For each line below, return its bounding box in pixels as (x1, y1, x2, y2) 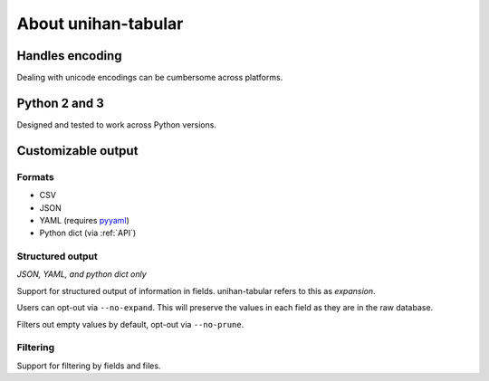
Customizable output (16, 143, 139, 158)
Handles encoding (16, 48, 122, 63)
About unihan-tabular (16, 14, 184, 33)
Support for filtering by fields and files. (16, 360, 161, 371)
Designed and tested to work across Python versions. (16, 119, 217, 130)
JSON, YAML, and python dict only (16, 269, 147, 280)
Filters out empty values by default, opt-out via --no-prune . (16, 319, 244, 329)
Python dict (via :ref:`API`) (39, 227, 137, 239)
